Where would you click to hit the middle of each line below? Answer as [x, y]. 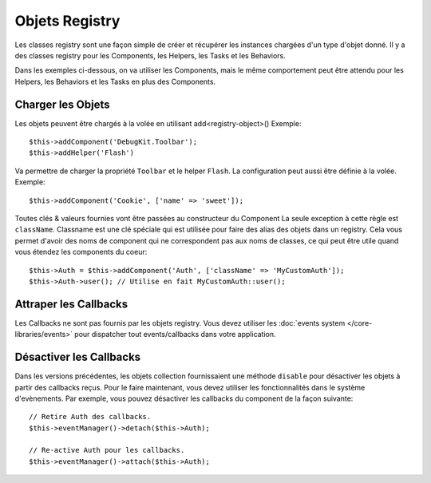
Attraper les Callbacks [71, 304]
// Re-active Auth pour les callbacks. [107, 450]
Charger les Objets [62, 104]
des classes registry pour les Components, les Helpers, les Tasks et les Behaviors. [150, 55]
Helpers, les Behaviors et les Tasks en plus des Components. [115, 81]
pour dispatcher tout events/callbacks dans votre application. [175, 335]
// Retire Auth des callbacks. [90, 417]
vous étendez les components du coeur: [81, 252]
